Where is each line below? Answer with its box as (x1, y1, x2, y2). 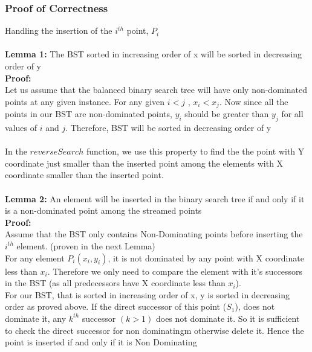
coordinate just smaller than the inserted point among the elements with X (5, 156, 284, 169)
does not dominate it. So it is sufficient (155, 312, 300, 324)
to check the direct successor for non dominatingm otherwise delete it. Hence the (5, 324, 304, 336)
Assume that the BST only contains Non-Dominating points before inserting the (5, 228, 303, 240)
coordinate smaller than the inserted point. (5, 168, 164, 181)
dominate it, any (5, 312, 67, 324)
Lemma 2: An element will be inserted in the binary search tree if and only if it (5, 192, 305, 205)
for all (281, 107, 304, 120)
